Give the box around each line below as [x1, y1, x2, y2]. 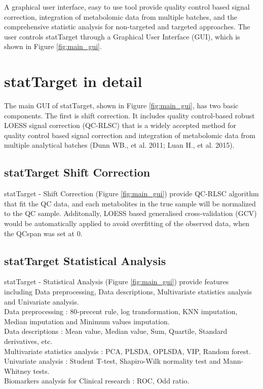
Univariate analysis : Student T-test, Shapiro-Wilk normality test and [4, 356, 221, 366]
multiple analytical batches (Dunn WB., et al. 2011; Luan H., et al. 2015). [4, 140, 235, 150]
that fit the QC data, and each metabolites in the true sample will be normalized [4, 198, 256, 208]
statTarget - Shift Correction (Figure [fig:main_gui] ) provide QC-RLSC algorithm [4, 188, 259, 199]
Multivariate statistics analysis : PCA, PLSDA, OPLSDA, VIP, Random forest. [4, 345, 251, 356]
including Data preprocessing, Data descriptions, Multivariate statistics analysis [4, 286, 252, 297]
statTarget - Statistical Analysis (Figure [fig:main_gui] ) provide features [4, 276, 229, 287]
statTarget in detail [4, 71, 142, 92]
